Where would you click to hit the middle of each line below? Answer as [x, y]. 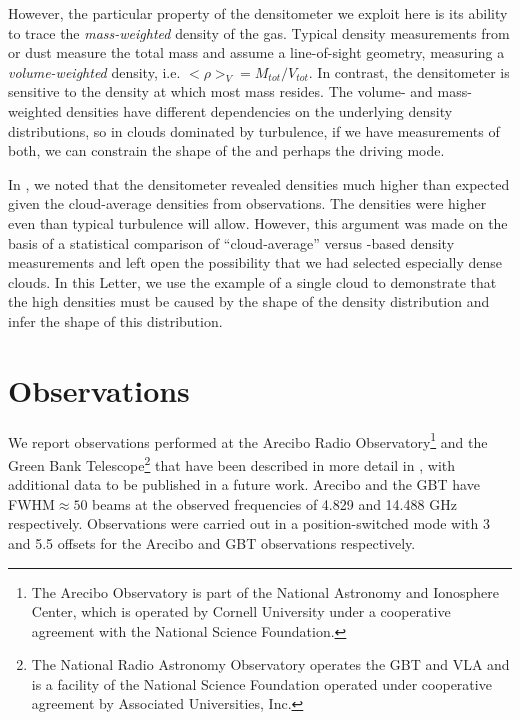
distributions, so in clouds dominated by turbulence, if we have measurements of [254, 130]
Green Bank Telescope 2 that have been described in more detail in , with [232, 463]
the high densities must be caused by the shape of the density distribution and [249, 301]
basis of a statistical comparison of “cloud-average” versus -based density [231, 242]
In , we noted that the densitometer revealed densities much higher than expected [259, 183]
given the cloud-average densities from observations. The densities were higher [247, 203]
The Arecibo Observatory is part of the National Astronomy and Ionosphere [265, 591]
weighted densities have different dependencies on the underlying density [230, 110]
